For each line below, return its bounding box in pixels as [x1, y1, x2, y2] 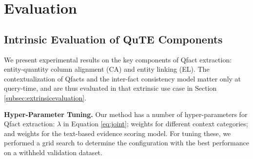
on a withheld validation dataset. [4, 147, 102, 157]
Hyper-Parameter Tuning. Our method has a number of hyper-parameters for [4, 109, 248, 119]
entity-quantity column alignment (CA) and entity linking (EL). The [4, 64, 210, 74]
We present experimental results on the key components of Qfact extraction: [4, 54, 232, 64]
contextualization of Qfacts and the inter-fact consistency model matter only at [4, 73, 241, 83]
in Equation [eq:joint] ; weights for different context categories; [63, 119, 248, 129]
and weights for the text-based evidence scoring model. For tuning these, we [4, 128, 231, 138]
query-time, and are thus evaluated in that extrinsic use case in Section [4, 83, 217, 93]
